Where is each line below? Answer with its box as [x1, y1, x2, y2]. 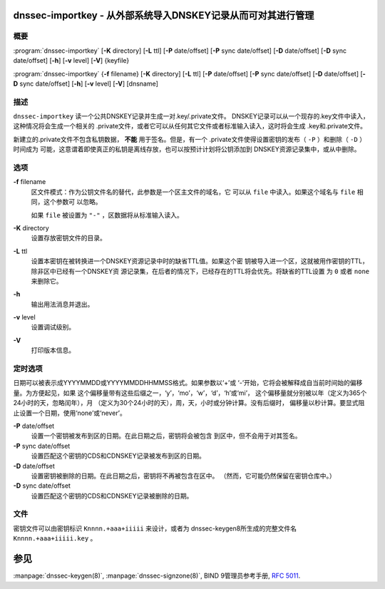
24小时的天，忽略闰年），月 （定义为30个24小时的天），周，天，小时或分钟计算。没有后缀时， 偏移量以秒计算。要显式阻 [13, 399, 365, 407]
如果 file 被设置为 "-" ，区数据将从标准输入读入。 [31, 210, 183, 219]
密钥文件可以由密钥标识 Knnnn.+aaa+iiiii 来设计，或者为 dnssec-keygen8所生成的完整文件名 [13, 524, 297, 533]
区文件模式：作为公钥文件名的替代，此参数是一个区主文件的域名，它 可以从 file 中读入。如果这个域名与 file [31, 188, 356, 196]
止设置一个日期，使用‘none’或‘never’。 [13, 409, 126, 417]
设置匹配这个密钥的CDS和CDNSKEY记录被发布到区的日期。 [31, 451, 206, 460]
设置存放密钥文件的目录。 [31, 234, 106, 242]
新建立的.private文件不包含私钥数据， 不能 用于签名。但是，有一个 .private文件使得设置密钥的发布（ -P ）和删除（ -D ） [13, 135, 366, 143]
